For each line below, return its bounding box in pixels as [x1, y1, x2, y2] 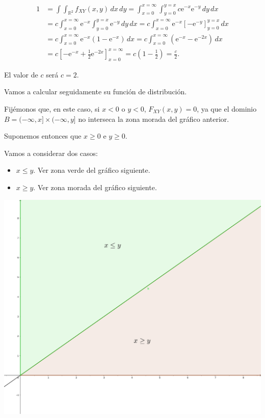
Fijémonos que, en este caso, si [4, 103, 100, 114]
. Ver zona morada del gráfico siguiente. [33, 181, 157, 192]
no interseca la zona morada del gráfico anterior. [78, 113, 229, 124]
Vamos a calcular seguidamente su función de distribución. [4, 86, 187, 97]
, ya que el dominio [197, 103, 257, 114]
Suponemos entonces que [4, 130, 82, 141]
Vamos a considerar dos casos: [4, 147, 98, 158]
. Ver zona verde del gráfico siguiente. [33, 165, 150, 175]
